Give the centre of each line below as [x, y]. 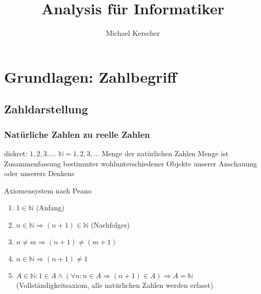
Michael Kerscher [133, 33]
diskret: [16, 153]
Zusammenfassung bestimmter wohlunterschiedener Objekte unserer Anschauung [131, 163]
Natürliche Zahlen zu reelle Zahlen [77, 134]
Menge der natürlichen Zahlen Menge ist [165, 153]
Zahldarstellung [46, 109]
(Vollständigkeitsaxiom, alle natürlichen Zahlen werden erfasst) [115, 285]
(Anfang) [50, 207]
